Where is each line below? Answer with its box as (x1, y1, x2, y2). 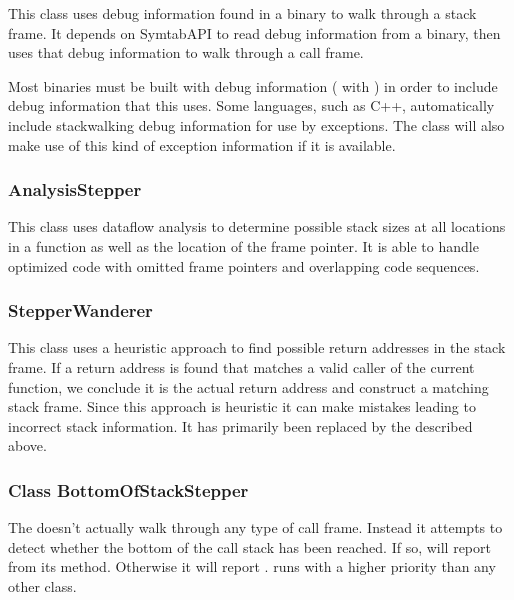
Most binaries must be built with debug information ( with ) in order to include (8, 75, 498, 96)
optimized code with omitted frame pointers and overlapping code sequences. (8, 255, 480, 276)
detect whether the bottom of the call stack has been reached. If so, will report (8, 536, 491, 557)
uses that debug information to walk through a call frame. (8, 42, 364, 63)
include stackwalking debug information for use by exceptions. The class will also (8, 114, 505, 135)
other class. (8, 575, 77, 596)
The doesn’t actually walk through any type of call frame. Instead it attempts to (8, 517, 503, 538)
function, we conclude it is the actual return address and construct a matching (8, 376, 489, 397)
